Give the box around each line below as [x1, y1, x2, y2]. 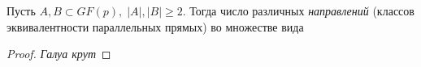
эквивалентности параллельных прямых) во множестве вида [7, 18, 304, 35]
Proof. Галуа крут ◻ [7, 45, 111, 62]
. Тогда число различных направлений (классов [182, 2, 414, 19]
